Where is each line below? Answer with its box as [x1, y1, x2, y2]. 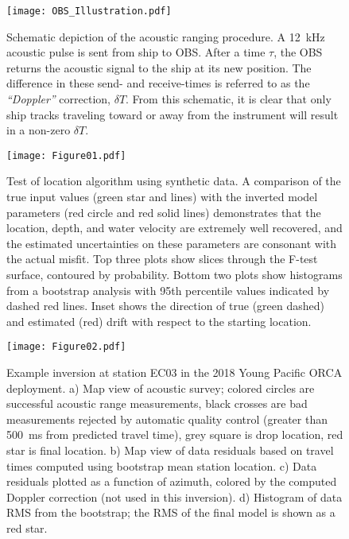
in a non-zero [6, 122, 71, 138]
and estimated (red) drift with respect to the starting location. [6, 312, 312, 329]
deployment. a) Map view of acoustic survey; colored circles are [6, 379, 315, 396]
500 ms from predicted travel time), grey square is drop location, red [6, 426, 343, 443]
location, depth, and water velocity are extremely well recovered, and [6, 219, 343, 236]
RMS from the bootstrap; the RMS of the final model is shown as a [6, 504, 335, 521]
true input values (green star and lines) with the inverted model [6, 188, 318, 205]
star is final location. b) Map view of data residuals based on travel [6, 442, 334, 459]
